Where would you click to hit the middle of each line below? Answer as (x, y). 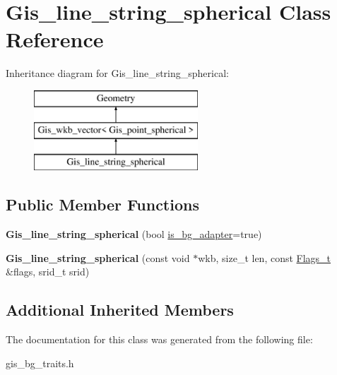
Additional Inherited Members (120, 310)
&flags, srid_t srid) (48, 272)
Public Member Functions (102, 204)
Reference (55, 39)
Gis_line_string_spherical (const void (98, 257)
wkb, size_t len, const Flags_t (265, 257)
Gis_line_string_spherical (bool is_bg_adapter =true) (134, 234)
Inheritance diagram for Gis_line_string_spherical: (117, 73)
